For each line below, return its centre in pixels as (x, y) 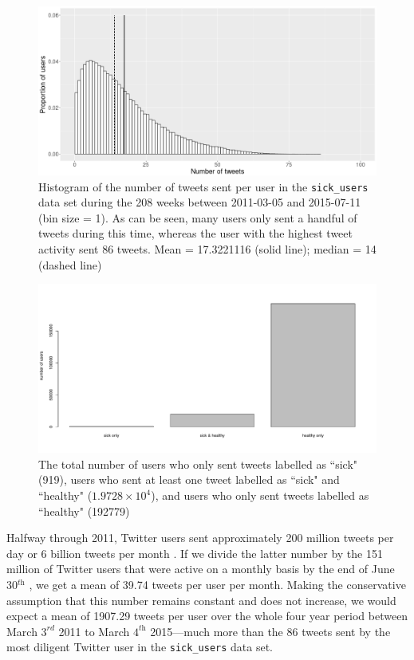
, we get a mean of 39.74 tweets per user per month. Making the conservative (217, 584)
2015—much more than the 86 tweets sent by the (270, 631)
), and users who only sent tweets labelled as (260, 495)
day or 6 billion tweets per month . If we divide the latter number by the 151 (195, 553)
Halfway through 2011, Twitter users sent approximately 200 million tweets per (200, 538)
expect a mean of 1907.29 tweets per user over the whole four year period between (207, 616)
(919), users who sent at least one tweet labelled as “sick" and (189, 479)
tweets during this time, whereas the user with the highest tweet (196, 233)
